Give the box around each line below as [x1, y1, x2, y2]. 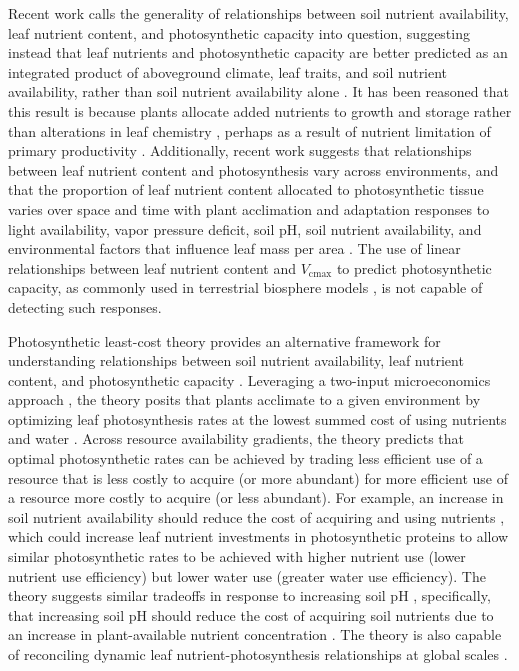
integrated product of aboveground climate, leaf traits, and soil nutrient [8, 61, 448, 82]
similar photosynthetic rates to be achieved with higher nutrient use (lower [8, 546, 466, 567]
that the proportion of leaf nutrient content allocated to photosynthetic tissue [8, 179, 484, 200]
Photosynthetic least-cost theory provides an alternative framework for [8, 330, 441, 351]
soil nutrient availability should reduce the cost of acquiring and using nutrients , [8, 506, 505, 527]
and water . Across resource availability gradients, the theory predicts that [8, 428, 465, 449]
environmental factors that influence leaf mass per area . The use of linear [8, 238, 461, 259]
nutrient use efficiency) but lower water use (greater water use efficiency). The [8, 565, 486, 586]
